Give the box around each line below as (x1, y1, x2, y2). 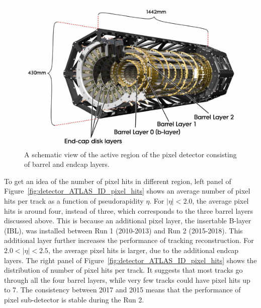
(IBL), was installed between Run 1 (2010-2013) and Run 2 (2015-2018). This (4, 225, 243, 235)
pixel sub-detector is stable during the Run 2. (4, 294, 144, 304)
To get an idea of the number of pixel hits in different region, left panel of (4, 175, 231, 186)
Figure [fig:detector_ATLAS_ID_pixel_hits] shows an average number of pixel (4, 186, 250, 196)
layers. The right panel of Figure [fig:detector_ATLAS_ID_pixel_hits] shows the (4, 255, 257, 265)
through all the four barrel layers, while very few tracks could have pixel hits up (4, 274, 250, 285)
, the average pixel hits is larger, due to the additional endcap (48, 244, 239, 255)
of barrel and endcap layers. (24, 159, 110, 169)
